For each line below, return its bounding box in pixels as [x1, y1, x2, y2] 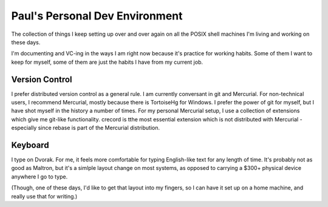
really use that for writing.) [11, 192, 78, 200]
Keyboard [11, 140, 49, 150]
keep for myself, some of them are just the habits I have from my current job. [11, 58, 203, 66]
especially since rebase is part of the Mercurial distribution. [11, 124, 160, 132]
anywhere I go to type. [11, 173, 68, 180]
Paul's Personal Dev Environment [11, 9, 183, 22]
